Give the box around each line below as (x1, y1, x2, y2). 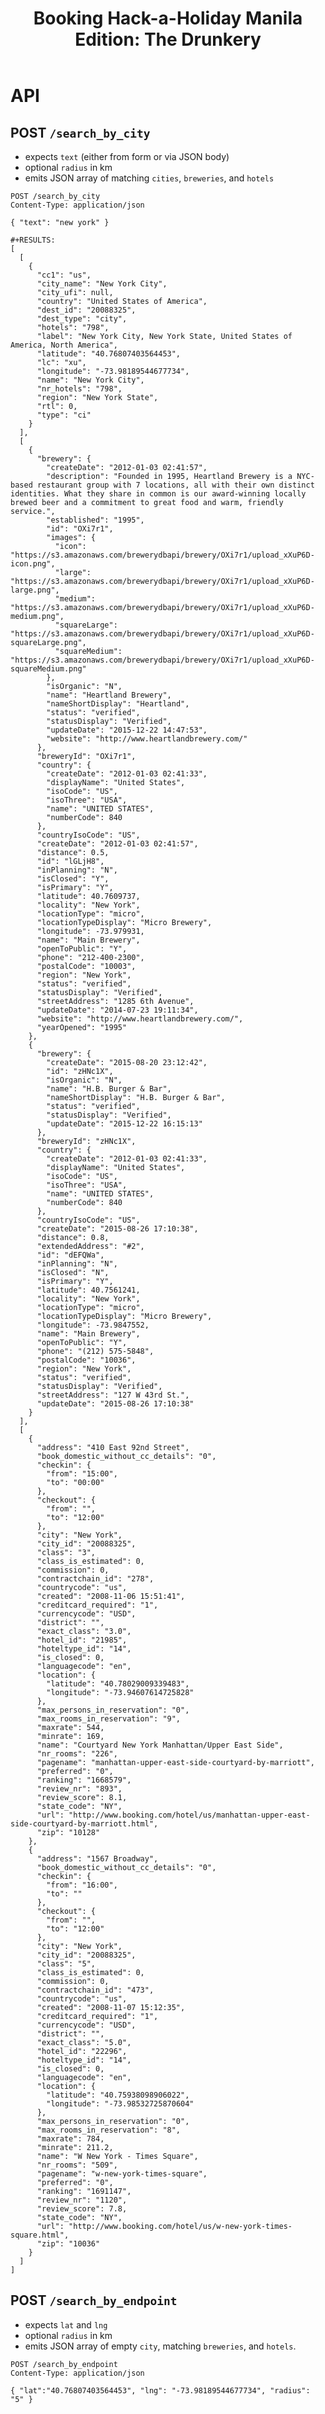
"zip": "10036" (36, 2239, 101, 2249)
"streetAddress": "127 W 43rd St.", (36, 1390, 190, 1400)
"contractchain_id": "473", (36, 1985, 155, 1995)
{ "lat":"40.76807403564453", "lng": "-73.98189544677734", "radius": (10, 2385, 311, 2396)
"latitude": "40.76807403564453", (36, 349, 182, 359)
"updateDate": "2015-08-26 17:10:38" (36, 1399, 195, 1409)
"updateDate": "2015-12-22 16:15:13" (46, 1119, 203, 1129)
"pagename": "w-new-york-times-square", (36, 2169, 208, 2179)
